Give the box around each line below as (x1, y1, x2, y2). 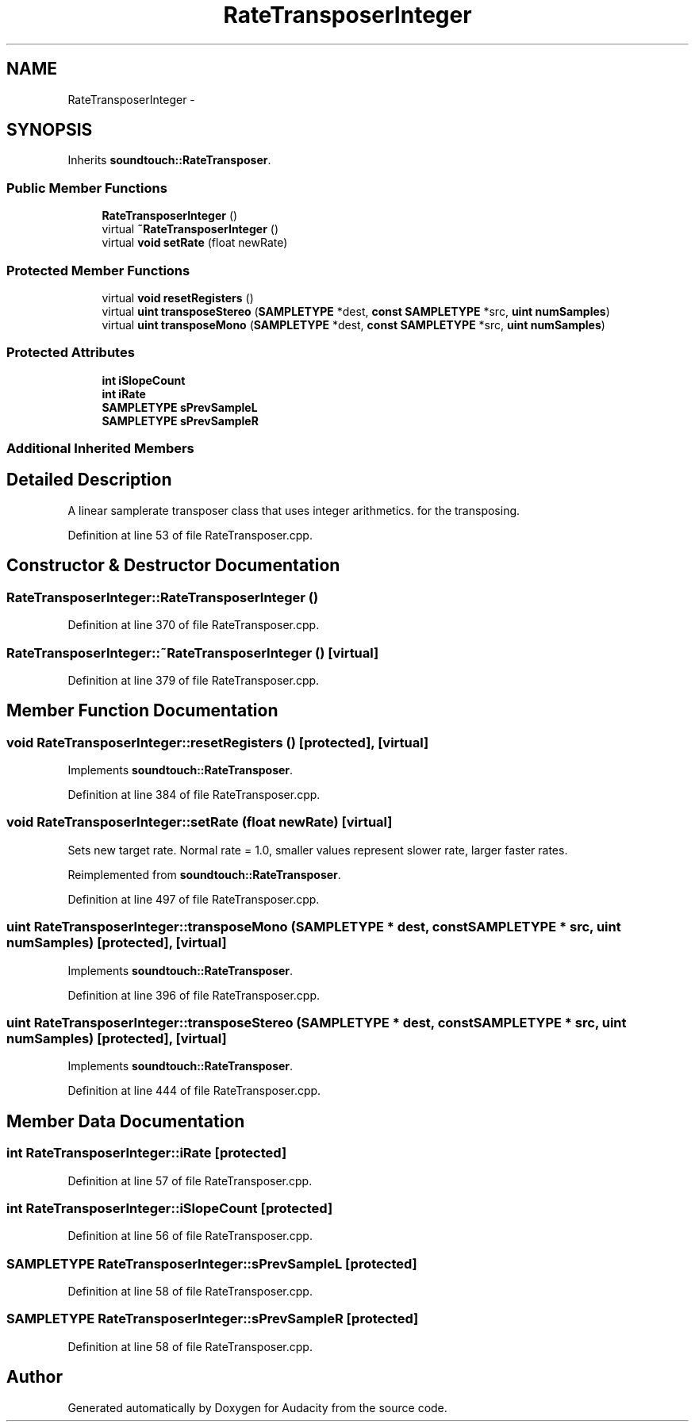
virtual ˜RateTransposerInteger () (102, 222, 278, 236)
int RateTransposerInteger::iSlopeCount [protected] (6, 1200, 333, 1216)
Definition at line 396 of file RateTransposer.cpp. (67, 988, 320, 1002)
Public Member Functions (6, 179, 167, 196)
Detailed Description (6, 470, 172, 490)
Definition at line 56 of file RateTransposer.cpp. (67, 1229, 313, 1243)
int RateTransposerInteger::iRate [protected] (6, 1145, 287, 1161)
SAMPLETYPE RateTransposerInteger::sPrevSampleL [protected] (6, 1255, 417, 1272)
